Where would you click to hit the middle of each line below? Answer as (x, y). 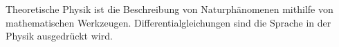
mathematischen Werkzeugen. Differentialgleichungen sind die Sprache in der (168, 22)
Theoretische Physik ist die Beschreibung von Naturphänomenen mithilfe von (169, 9)
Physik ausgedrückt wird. (59, 36)
